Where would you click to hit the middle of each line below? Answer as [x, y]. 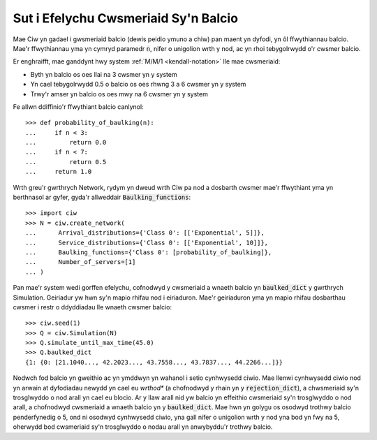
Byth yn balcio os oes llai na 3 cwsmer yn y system [104, 74]
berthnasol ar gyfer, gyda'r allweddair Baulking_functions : [102, 197]
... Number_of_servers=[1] [81, 262]
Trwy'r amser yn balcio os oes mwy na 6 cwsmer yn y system [119, 94]
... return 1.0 [59, 172]
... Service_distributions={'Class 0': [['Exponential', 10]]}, [147, 242]
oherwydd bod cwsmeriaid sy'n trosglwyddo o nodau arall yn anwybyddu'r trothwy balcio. [143, 427]
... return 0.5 [66, 162]
